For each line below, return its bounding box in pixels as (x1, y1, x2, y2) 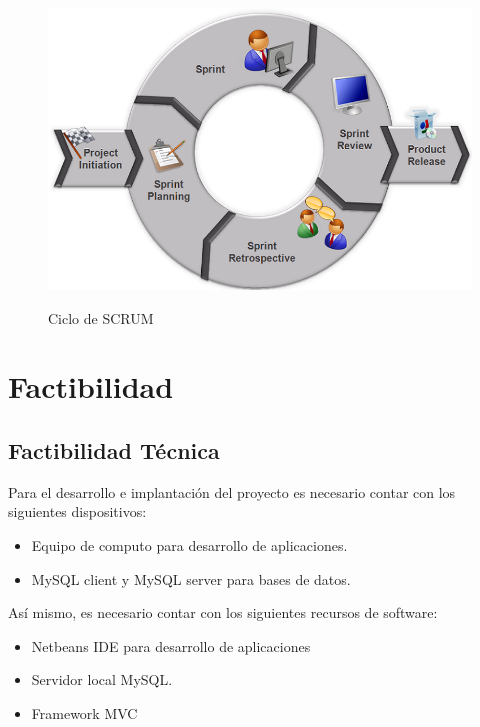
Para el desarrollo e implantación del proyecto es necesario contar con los (8, 481, 456, 502)
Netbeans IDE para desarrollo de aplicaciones (31, 635, 311, 656)
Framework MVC (31, 703, 138, 724)
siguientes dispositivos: (8, 501, 147, 522)
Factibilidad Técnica (8, 435, 220, 466)
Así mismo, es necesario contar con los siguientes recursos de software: (8, 602, 438, 623)
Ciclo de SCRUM (48, 307, 154, 328)
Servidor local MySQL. (31, 669, 173, 690)
